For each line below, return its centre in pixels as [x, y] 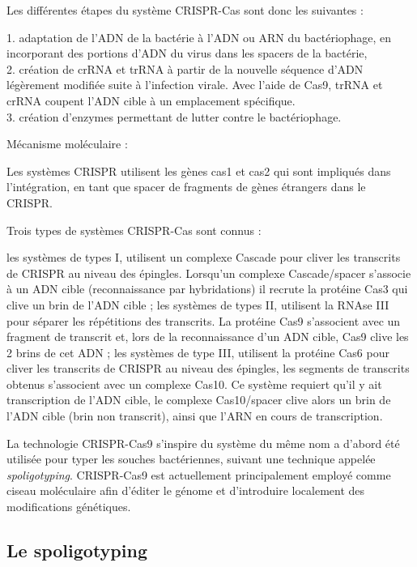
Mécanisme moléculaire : [67, 144]
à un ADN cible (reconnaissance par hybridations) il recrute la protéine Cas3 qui [207, 289]
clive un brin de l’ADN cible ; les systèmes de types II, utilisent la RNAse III [198, 304]
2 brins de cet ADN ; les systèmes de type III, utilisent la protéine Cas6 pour [198, 352]
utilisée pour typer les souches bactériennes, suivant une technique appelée [191, 459]
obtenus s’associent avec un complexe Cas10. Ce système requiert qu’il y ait [194, 384]
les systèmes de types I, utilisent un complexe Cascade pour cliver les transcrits [204, 257]
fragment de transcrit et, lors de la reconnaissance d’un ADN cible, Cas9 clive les [208, 337]
